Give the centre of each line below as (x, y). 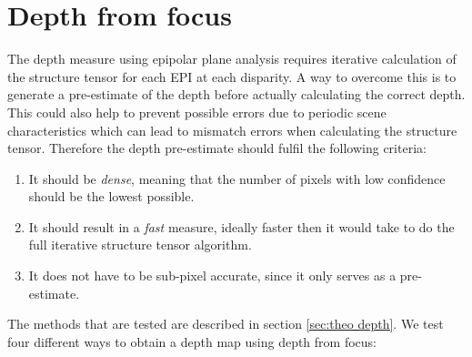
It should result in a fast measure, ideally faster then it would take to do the (241, 226)
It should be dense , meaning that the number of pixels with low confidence (237, 178)
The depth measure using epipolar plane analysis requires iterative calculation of (232, 59)
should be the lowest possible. (111, 196)
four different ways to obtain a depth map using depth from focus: (192, 341)
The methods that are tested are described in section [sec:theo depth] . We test (226, 324)
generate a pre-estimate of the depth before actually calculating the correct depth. (236, 94)
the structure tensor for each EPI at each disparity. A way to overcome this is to (232, 76)
